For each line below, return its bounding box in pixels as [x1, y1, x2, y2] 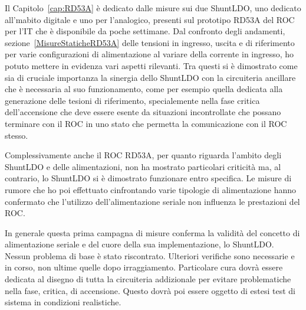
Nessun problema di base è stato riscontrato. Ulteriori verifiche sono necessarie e [5, 249, 295, 262]
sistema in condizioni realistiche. [5, 296, 121, 308]
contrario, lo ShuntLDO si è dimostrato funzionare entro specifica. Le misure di [5, 172, 292, 184]
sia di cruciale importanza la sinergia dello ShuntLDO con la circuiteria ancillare [5, 71, 296, 83]
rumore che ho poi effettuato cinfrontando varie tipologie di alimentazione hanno [5, 183, 297, 195]
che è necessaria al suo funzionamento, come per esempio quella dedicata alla [5, 83, 283, 95]
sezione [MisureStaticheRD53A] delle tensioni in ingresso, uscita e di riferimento [5, 36, 295, 48]
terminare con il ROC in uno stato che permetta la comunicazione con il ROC [5, 117, 287, 129]
